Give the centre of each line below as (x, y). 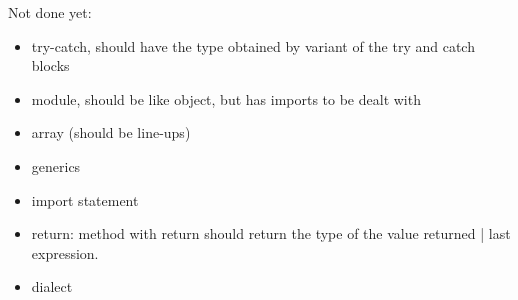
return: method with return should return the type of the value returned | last (271, 233)
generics (56, 165)
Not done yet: (50, 12)
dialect (52, 286)
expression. (65, 252)
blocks (50, 65)
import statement (85, 199)
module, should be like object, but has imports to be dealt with (226, 98)
